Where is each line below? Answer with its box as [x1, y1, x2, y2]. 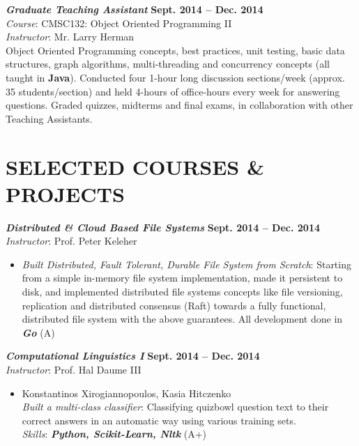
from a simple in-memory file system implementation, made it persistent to [22, 270, 343, 285]
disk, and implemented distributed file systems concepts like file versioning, [22, 284, 343, 299]
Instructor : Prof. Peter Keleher [6, 233, 137, 248]
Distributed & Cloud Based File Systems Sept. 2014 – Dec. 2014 [6, 220, 321, 234]
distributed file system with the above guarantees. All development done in [22, 312, 343, 326]
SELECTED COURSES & [6, 152, 264, 180]
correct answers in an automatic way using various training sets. [22, 413, 296, 427]
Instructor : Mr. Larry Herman [6, 29, 135, 44]
